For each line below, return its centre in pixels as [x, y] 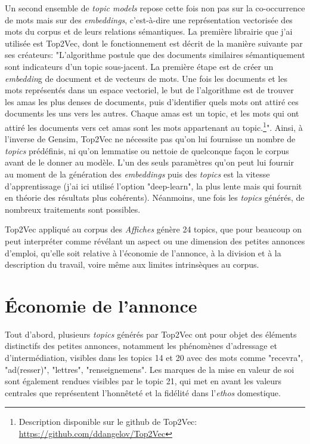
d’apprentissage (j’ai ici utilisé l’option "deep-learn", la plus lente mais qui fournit [154, 186]
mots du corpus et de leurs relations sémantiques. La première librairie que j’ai [149, 31]
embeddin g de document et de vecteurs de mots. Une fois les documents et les [146, 78]
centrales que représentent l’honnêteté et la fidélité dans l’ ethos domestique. [143, 392]
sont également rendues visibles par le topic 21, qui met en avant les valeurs [143, 381]
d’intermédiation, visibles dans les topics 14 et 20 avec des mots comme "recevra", [154, 358]
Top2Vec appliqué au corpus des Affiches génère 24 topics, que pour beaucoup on [154, 229]
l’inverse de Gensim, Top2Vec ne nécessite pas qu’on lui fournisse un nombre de [150, 139]
